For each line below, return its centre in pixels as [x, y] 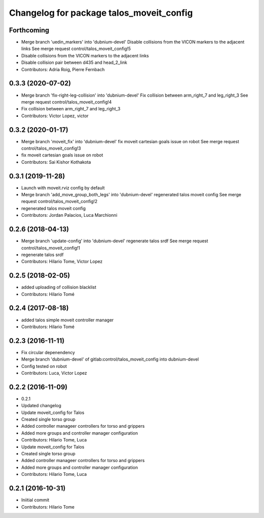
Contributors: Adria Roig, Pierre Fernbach [63, 69]
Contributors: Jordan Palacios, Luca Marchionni [69, 215]
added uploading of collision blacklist [59, 287]
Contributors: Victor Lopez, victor [55, 116]
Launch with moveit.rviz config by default [63, 188]
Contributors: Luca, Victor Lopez [54, 373]
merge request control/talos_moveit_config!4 [66, 102]
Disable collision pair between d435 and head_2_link [74, 63]
